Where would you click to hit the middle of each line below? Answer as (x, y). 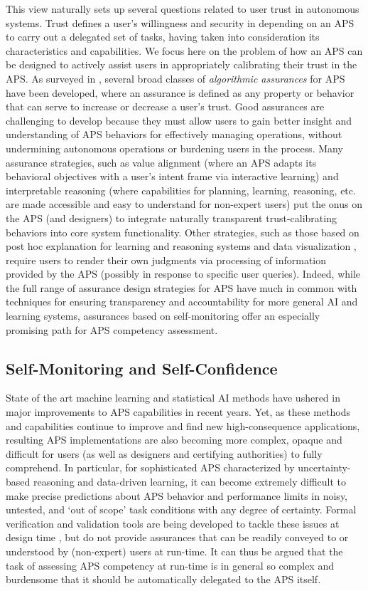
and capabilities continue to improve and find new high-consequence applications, (183, 425)
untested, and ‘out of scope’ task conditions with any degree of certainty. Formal (181, 509)
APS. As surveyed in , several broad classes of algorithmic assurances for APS (175, 78)
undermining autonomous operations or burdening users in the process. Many (174, 148)
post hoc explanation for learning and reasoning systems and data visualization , (181, 246)
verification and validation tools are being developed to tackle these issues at (173, 523)
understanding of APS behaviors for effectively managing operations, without (174, 134)
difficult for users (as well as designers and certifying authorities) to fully (164, 453)
